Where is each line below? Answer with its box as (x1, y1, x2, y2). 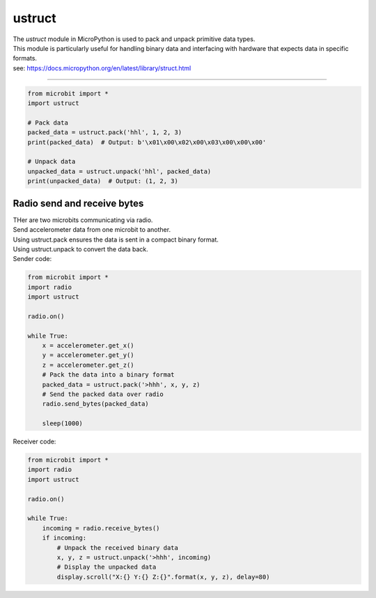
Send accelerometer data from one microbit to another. (13, 226, 171, 234)
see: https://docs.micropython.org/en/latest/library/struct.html (13, 63, 191, 72)
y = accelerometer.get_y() (42, 352, 135, 359)
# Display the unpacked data (56, 563, 157, 571)
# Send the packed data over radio (42, 390, 164, 398)
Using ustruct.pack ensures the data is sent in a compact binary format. (13, 235, 219, 244)
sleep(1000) (42, 420, 84, 427)
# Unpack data (27, 157, 76, 166)
